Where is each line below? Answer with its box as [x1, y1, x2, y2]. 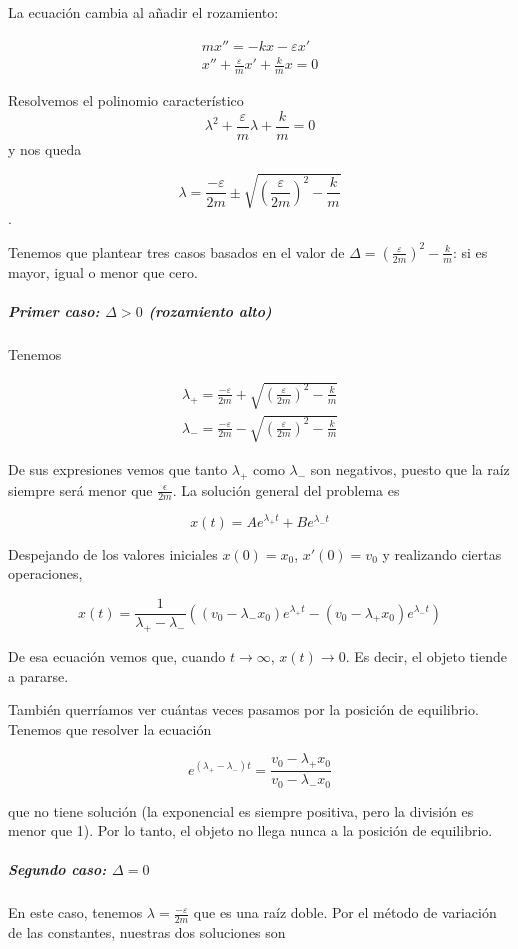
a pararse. [8, 665, 69, 686]
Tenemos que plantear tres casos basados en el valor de [8, 241, 345, 262]
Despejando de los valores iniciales [8, 543, 218, 564]
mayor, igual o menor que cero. [8, 261, 198, 282]
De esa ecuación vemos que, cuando [8, 645, 226, 666]
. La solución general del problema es [172, 479, 400, 500]
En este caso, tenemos [8, 902, 143, 923]
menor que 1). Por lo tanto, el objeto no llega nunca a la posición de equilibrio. [8, 820, 493, 841]
